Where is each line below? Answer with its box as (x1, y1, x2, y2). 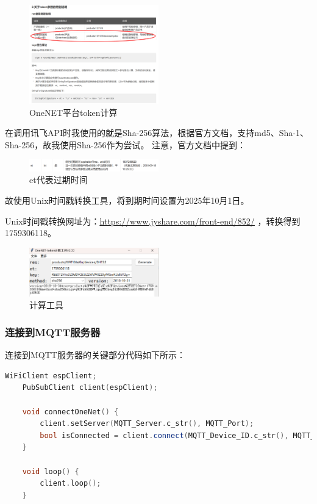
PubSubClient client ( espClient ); (22, 383, 158, 392)
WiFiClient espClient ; (5, 371, 97, 380)
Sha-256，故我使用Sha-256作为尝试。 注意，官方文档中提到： (5, 138, 246, 151)
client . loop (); (40, 479, 101, 488)
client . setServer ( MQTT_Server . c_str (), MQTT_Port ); (40, 419, 254, 428)
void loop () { (22, 467, 79, 476)
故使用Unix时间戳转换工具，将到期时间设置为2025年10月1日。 (5, 193, 249, 206)
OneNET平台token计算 (29, 106, 118, 118)
